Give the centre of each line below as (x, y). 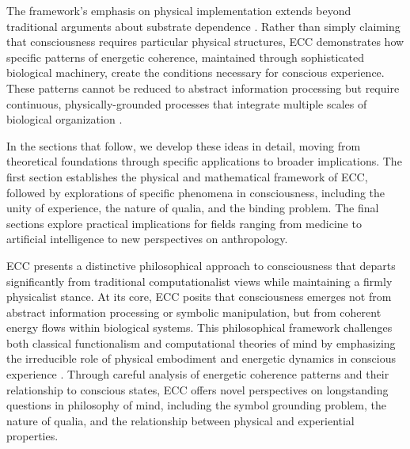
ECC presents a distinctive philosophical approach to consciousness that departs (201, 265)
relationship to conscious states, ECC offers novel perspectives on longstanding (197, 389)
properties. (32, 436)
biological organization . (65, 119)
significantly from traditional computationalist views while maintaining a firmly (199, 281)
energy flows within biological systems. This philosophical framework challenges (199, 327)
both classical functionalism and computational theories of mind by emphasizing (201, 342)
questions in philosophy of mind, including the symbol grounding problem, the (196, 405)
